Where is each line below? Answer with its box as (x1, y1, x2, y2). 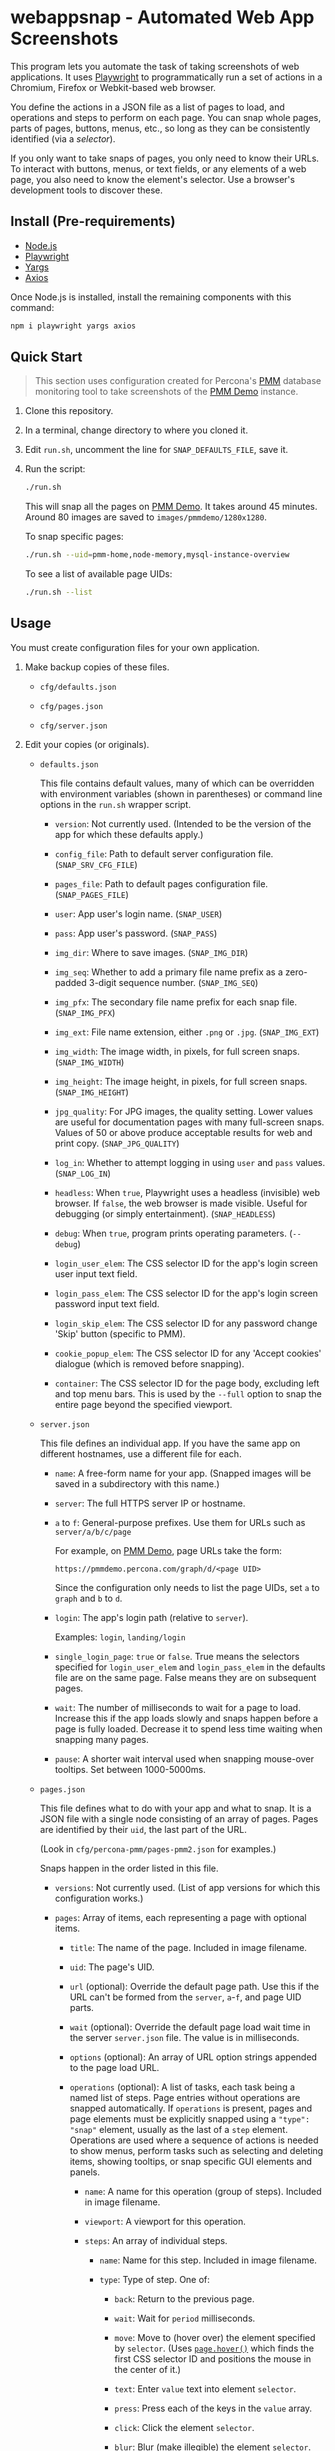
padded (54, 976, 87, 988)
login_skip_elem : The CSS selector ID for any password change (54, 1317, 318, 1329)
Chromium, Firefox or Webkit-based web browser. (10, 81, 217, 93)
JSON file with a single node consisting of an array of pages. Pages (39, 1812, 319, 1825)
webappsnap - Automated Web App (10, 6, 315, 29)
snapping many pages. (54, 1733, 149, 1745)
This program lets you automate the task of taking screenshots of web (10, 60, 300, 72)
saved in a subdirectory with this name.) (54, 1477, 220, 1490)
